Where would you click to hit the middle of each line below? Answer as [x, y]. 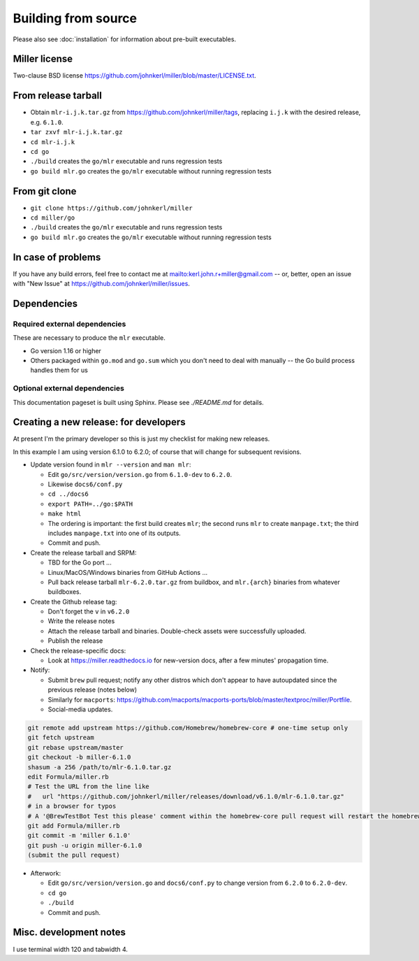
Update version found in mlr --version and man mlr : [111, 464]
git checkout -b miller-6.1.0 [79, 757]
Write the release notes [81, 621]
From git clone [45, 191]
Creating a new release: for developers [99, 422]
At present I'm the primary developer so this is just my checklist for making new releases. [141, 439]
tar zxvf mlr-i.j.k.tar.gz [76, 132]
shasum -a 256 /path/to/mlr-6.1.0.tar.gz [100, 767]
